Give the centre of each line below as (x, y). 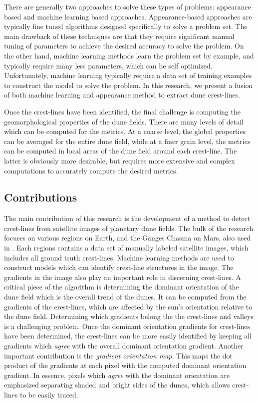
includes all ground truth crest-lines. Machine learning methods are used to (119, 257)
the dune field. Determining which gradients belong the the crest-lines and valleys (129, 316)
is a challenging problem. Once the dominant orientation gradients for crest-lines (127, 326)
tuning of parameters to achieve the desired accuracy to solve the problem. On (124, 46)
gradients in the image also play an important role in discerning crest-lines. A (123, 277)
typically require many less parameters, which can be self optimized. (108, 65)
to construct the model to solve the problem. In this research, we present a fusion (129, 85)
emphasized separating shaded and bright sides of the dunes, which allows (117, 385)
